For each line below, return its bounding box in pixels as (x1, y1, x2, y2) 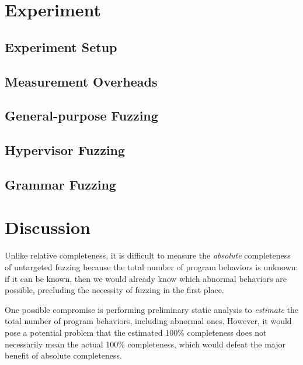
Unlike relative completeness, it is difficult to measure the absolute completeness (5, 249, 291, 261)
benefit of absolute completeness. (5, 349, 122, 361)
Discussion (5, 215, 90, 239)
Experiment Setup (5, 37, 117, 56)
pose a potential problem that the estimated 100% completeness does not (5, 326, 267, 338)
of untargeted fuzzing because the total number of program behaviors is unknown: (5, 261, 298, 273)
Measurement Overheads (5, 72, 158, 90)
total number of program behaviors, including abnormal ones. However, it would (5, 315, 292, 327)
